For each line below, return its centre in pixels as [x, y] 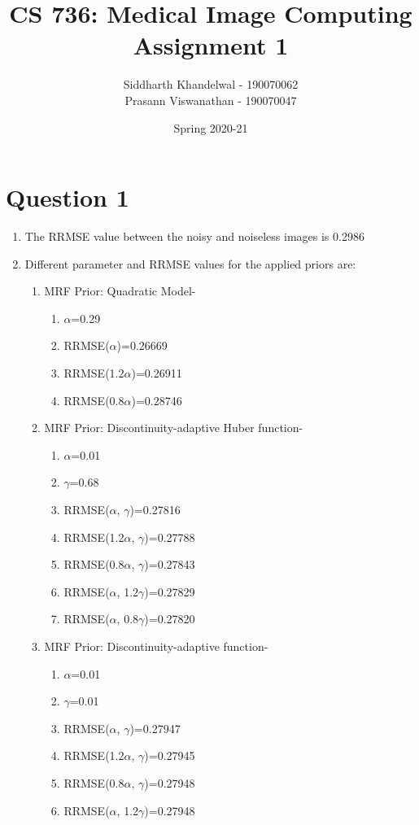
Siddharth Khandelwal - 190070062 [211, 84]
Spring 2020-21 [211, 127]
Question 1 [68, 197]
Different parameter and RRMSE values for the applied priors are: [190, 263]
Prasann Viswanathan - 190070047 [211, 100]
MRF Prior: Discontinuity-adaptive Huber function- [174, 428]
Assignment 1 [211, 45]
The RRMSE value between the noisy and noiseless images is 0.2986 [194, 236]
